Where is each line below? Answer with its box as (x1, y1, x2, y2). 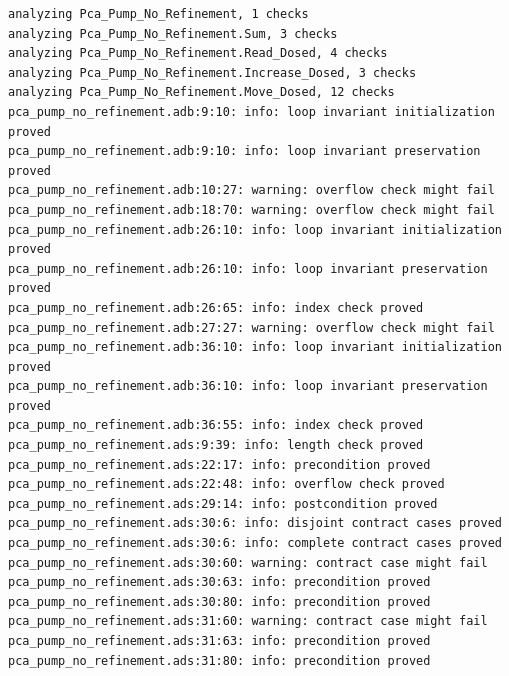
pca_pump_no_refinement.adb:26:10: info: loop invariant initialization (8, 222, 502, 237)
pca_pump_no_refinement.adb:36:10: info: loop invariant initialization (8, 340, 502, 355)
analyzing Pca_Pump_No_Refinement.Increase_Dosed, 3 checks (8, 65, 417, 80)
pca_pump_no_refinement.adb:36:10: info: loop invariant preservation (8, 379, 488, 394)
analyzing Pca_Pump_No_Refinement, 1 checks (8, 7, 309, 21)
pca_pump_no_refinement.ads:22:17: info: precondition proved (8, 457, 431, 472)
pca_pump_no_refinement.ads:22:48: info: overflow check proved (8, 477, 445, 492)
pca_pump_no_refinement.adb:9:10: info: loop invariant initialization (8, 104, 495, 119)
